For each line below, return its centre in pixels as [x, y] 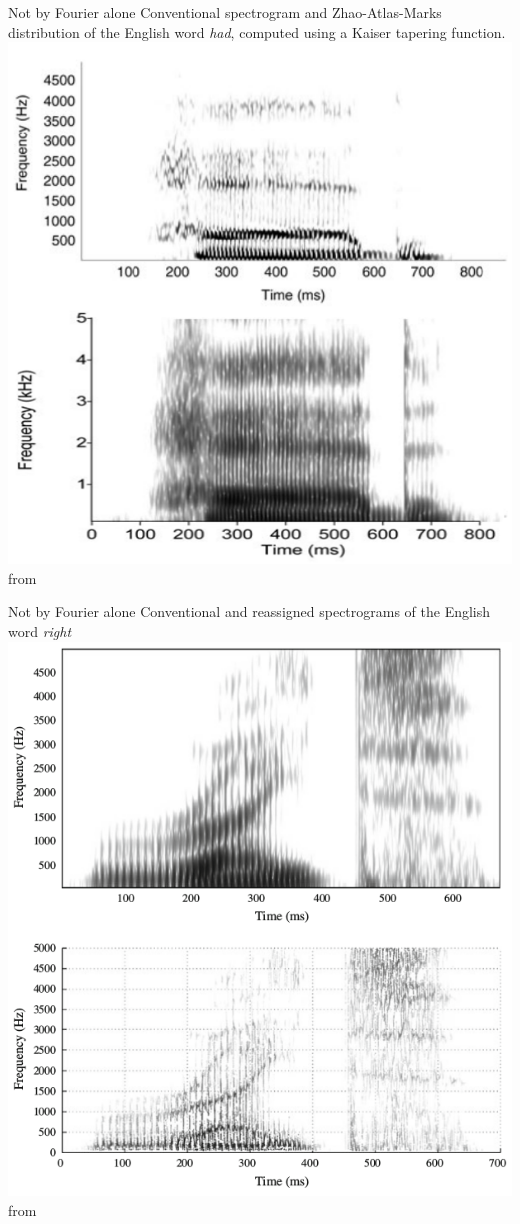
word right [40, 631]
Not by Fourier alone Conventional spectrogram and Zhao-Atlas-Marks [225, 12]
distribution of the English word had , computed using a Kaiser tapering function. [257, 31]
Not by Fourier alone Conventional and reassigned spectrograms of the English [249, 611]
